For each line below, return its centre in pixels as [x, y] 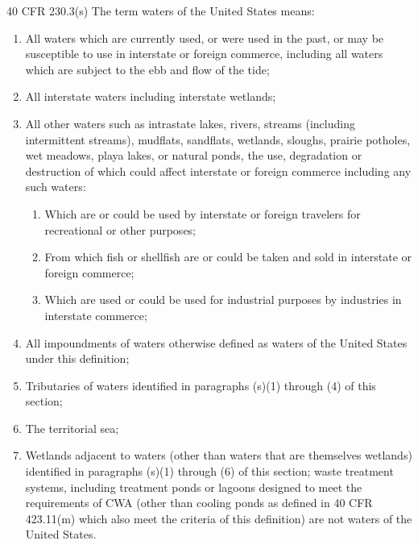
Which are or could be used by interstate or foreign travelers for [203, 213]
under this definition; [77, 358]
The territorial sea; [72, 428]
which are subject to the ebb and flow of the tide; [147, 69]
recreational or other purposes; [120, 229]
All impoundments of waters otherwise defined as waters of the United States [216, 342]
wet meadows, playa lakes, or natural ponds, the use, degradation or [194, 155]
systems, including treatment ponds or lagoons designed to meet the [194, 487]
